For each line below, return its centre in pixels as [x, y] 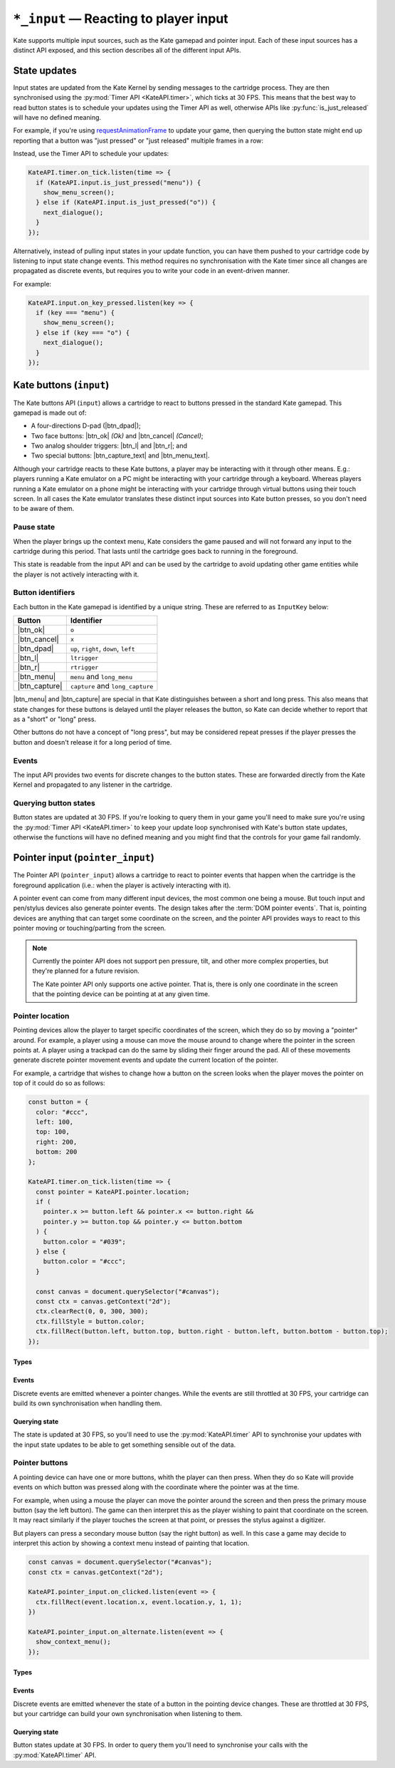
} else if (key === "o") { [83, 332]
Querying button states [54, 803]
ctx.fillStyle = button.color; [90, 1321]
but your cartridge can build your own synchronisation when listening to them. [128, 1714]
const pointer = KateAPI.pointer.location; [113, 1191]
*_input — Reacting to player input [121, 19]
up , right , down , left [102, 648]
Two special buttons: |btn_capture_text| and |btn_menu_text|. [120, 455]
